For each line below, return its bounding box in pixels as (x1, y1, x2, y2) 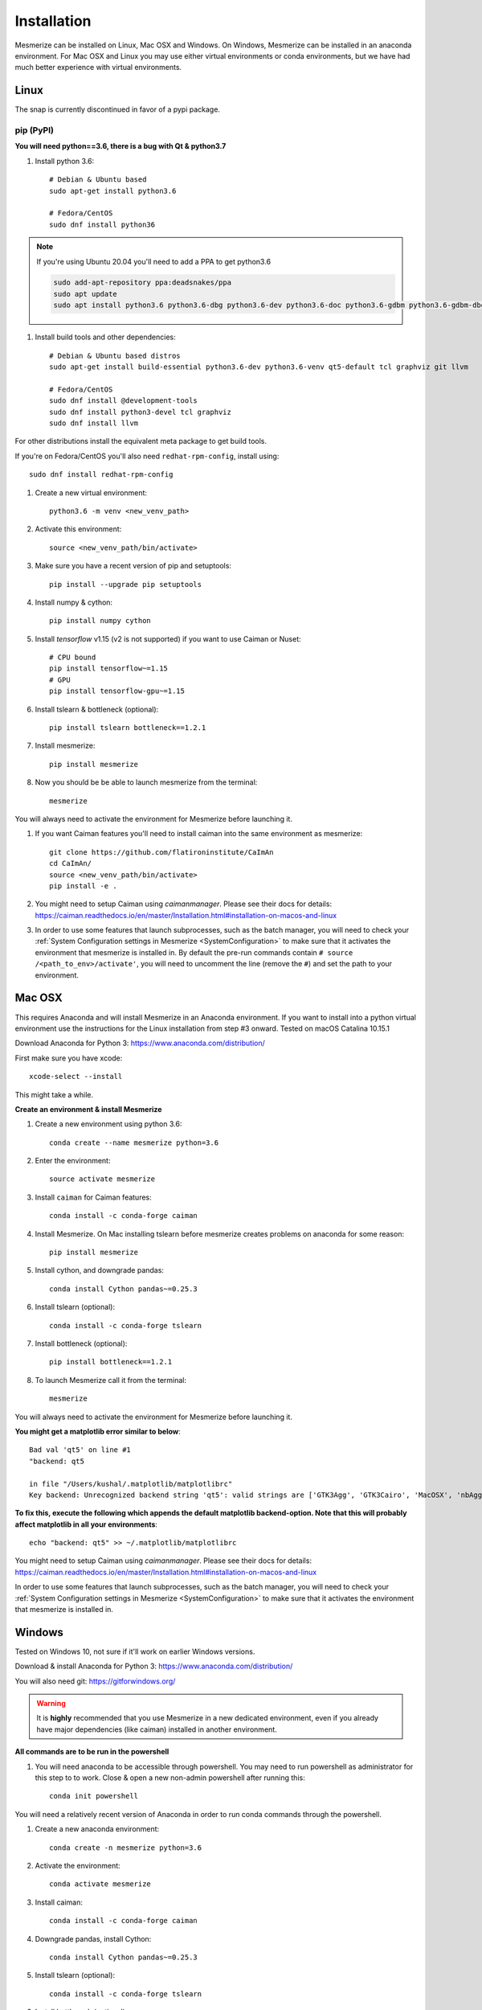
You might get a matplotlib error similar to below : (14, 1426, 181, 1436)
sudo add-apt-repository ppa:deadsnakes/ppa (53, 278, 232, 287)
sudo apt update (53, 289, 118, 298)
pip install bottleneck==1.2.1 (49, 1357, 173, 1367)
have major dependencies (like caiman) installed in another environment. (36, 1725, 277, 1734)
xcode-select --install (29, 1072, 123, 1081)
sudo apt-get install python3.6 (49, 186, 177, 195)
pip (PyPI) (14, 125, 54, 136)
